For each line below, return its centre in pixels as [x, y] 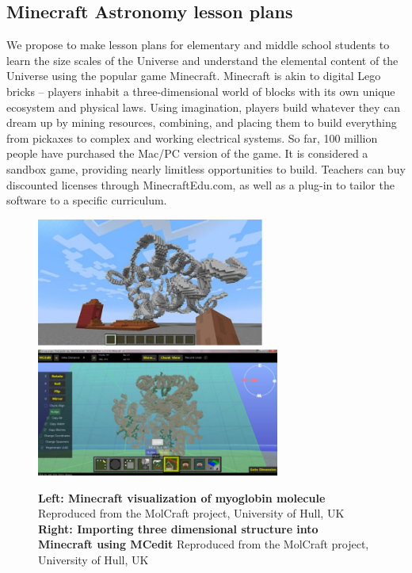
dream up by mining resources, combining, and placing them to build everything [202, 122]
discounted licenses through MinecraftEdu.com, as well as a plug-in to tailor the [200, 184]
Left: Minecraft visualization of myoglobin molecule [182, 497]
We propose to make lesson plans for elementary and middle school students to [198, 45]
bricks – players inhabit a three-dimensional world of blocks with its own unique [201, 91]
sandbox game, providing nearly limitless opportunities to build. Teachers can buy [206, 168]
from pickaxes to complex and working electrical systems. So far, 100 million [192, 138]
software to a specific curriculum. [87, 200]
